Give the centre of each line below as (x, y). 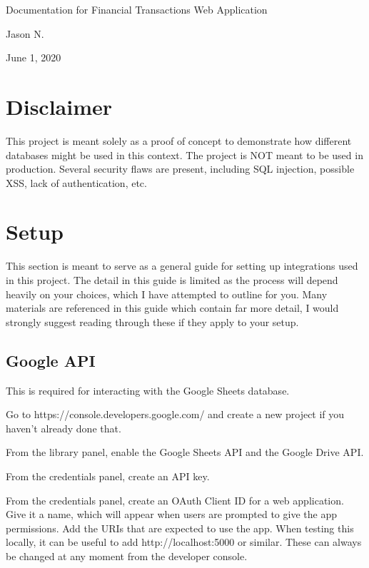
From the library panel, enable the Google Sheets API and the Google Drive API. (185, 452)
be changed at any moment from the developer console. (127, 556)
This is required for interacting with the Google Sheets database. (148, 390)
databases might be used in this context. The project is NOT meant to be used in (184, 154)
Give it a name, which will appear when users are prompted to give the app (171, 514)
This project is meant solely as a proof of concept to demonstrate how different (179, 140)
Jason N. (25, 33)
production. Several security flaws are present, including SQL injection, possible (180, 169)
